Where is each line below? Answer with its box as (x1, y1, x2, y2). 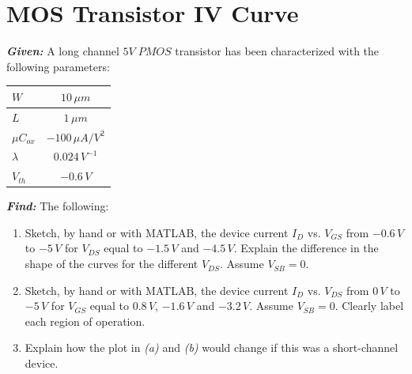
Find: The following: (6, 198, 109, 214)
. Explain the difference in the (233, 240, 379, 256)
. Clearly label (335, 297, 404, 314)
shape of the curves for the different (25, 255, 198, 272)
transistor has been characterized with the (175, 43, 380, 59)
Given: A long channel (6, 43, 119, 59)
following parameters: (6, 58, 110, 74)
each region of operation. (25, 312, 146, 329)
